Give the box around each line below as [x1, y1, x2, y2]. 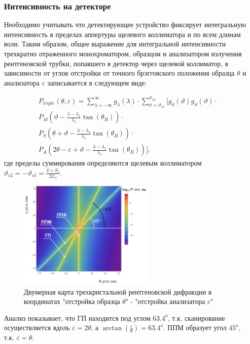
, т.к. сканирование [168, 312, 225, 323]
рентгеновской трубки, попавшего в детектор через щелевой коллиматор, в [4, 58, 228, 68]
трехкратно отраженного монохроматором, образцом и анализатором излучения [4, 48, 242, 58]
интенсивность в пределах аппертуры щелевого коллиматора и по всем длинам [4, 29, 241, 39]
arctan [103, 325, 122, 332]
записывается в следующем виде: [47, 77, 147, 87]
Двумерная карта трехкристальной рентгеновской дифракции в [24, 286, 212, 297]
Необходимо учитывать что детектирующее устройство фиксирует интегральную [4, 19, 246, 30]
